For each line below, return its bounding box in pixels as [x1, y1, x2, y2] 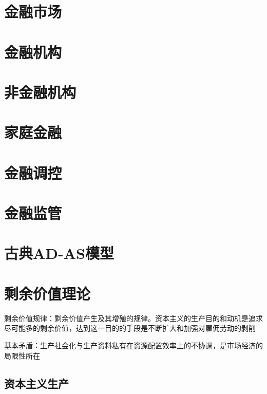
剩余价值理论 [4, 283, 91, 304]
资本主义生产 [4, 375, 69, 391]
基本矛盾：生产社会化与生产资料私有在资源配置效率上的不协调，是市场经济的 [4, 340, 263, 350]
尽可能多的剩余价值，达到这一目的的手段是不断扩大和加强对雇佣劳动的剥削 [4, 323, 256, 333]
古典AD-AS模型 [4, 242, 114, 264]
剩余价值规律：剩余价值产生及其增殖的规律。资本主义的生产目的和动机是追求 [4, 312, 263, 323]
